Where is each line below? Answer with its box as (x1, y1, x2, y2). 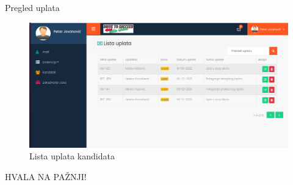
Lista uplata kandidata (29, 150, 115, 162)
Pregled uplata (5, 1, 60, 13)
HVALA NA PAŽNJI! (5, 170, 87, 183)
